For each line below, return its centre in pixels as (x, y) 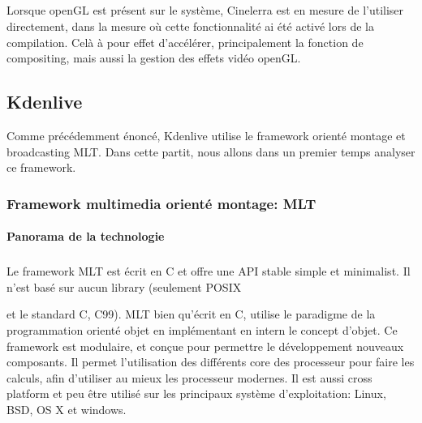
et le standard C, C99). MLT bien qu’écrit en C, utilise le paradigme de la (191, 314)
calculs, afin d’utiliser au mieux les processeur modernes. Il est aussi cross (189, 377)
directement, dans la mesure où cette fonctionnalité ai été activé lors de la (190, 26)
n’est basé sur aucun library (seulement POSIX (124, 286)
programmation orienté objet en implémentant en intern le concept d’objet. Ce (202, 329)
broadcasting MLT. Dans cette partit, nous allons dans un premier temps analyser (211, 151)
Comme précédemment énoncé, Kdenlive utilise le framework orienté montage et (206, 135)
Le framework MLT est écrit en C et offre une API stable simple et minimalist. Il (209, 271)
